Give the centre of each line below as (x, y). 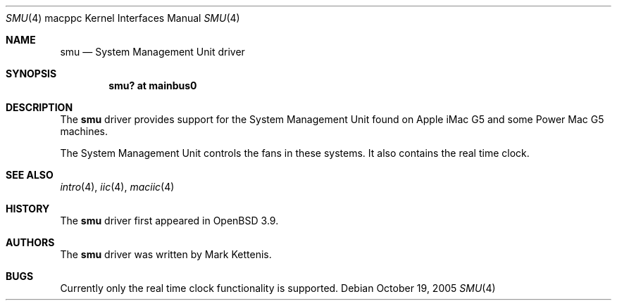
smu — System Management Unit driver (152, 52)
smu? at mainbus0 (153, 85)
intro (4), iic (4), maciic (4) (117, 187)
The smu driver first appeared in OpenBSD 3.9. (169, 221)
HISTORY (28, 209)
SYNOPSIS (31, 74)
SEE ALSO (30, 175)
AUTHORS (30, 242)
